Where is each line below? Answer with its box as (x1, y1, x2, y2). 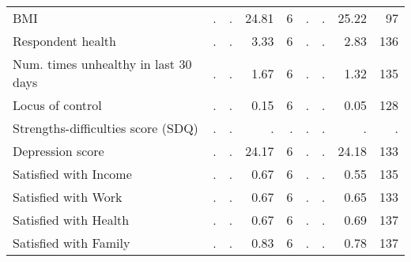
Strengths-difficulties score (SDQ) (13, 119, 198, 137)
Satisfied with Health (13, 211, 130, 229)
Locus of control (13, 96, 102, 114)
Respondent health (13, 32, 116, 50)
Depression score (13, 142, 104, 160)
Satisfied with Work (13, 188, 123, 206)
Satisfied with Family (13, 234, 130, 252)
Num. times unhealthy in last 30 (13, 55, 192, 73)
